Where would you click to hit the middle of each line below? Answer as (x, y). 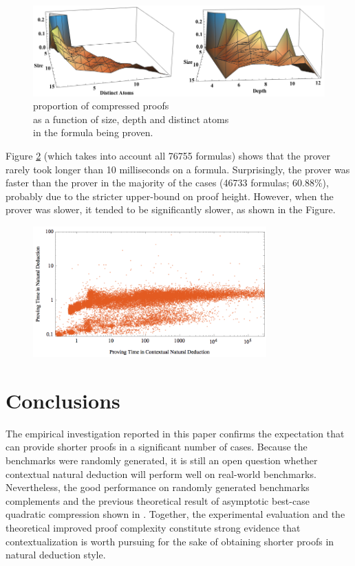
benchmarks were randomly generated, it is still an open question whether (162, 460)
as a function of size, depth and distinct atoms (131, 119)
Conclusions (63, 400)
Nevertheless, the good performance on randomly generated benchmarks (158, 487)
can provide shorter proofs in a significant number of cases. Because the (157, 447)
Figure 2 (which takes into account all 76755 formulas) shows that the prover (168, 155)
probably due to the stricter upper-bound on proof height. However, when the (170, 196)
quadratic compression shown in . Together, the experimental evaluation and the (175, 514)
